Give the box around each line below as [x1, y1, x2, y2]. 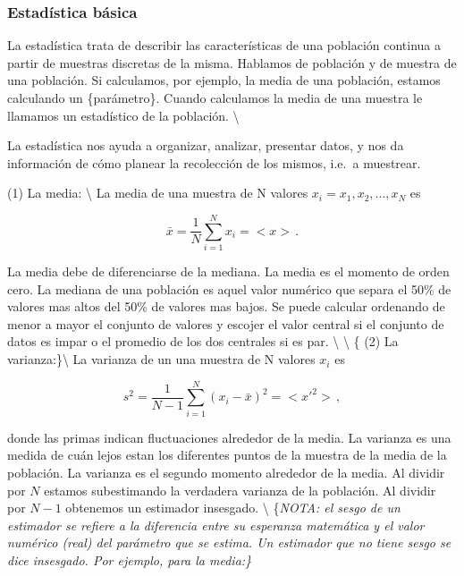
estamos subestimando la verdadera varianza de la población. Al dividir [44, 480, 436, 499]
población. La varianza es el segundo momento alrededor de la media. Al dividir [7, 462, 445, 481]
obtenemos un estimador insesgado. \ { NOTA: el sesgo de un [65, 498, 401, 517]
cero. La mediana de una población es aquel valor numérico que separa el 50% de [7, 279, 451, 298]
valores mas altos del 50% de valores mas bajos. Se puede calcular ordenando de [7, 297, 445, 316]
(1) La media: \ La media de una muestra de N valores [7, 183, 308, 202]
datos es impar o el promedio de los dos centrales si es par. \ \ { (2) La [7, 332, 399, 351]
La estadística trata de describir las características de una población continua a [7, 36, 442, 55]
